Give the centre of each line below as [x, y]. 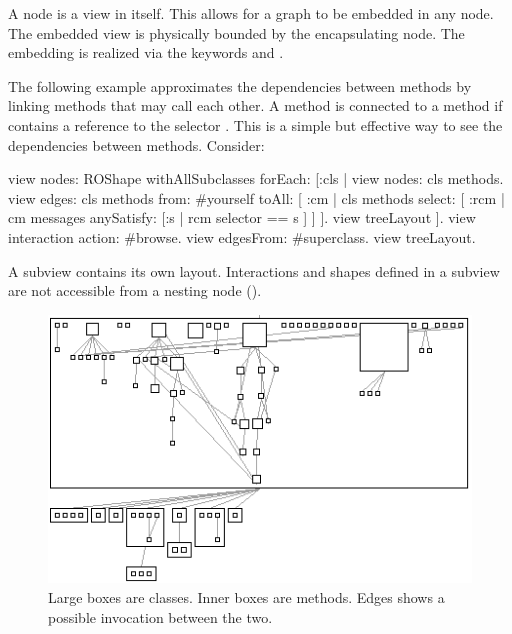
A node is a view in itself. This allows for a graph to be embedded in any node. [251, 13]
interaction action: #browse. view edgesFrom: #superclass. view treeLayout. [242, 236]
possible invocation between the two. [160, 616]
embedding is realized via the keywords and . [146, 52]
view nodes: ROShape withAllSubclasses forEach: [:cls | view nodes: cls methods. [256, 178]
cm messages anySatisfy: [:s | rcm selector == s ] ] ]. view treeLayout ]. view [242, 217]
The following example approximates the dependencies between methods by [240, 85]
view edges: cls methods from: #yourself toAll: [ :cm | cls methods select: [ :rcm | [256, 197]
